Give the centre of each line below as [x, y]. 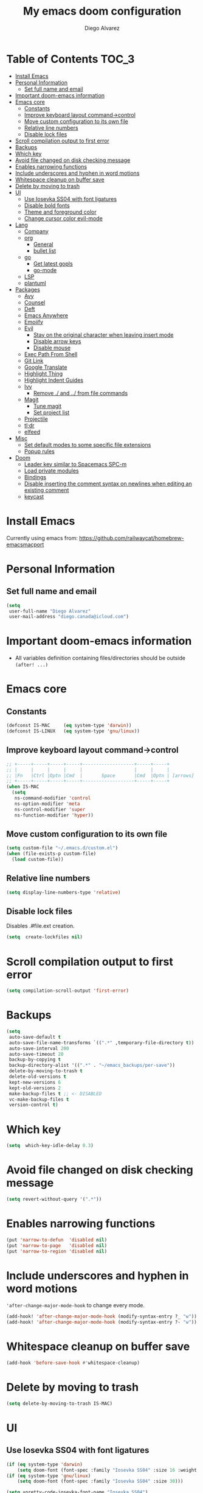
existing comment [46, 490]
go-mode [45, 270]
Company [36, 231]
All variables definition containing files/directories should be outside [100, 658]
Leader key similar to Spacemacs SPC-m [75, 464]
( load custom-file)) [38, 860]
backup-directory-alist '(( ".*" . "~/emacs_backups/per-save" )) [92, 1066]
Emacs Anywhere [46, 315]
